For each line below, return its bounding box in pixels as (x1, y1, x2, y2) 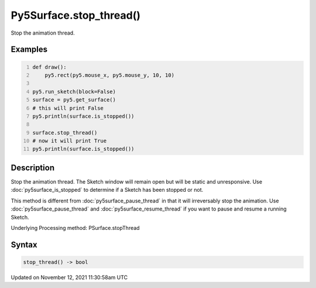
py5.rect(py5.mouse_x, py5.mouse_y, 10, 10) (44, 72, 175, 79)
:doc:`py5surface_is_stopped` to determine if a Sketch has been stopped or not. (11, 187, 204, 194)
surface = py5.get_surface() (32, 97, 116, 103)
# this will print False (32, 104, 104, 111)
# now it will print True (32, 138, 107, 144)
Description (11, 162, 55, 172)
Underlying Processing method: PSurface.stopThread (11, 224, 140, 231)
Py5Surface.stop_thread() (11, 9, 140, 22)
